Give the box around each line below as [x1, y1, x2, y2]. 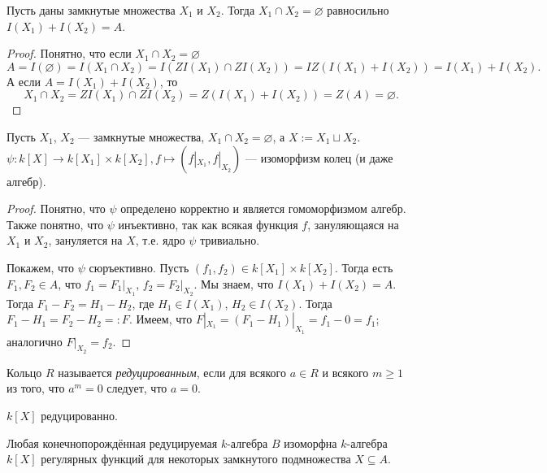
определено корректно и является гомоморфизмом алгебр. [120, 200, 406, 217]
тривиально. [200, 232, 260, 249]
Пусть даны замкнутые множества [7, 2, 176, 18]
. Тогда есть [334, 258, 393, 276]
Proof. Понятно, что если [7, 45, 132, 62]
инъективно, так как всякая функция [118, 215, 298, 232]
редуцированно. [41, 406, 118, 423]
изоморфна [284, 434, 337, 451]
